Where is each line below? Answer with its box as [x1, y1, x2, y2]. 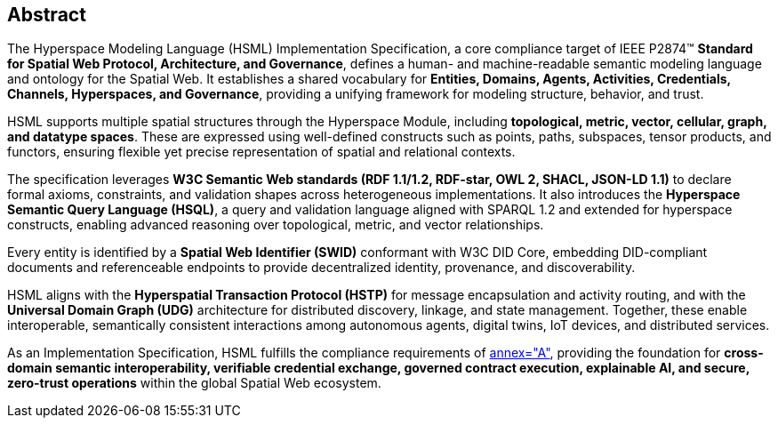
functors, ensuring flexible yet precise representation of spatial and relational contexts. [7, 144, 516, 160]
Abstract [7, 4, 86, 26]
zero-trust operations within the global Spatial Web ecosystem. [7, 375, 381, 391]
